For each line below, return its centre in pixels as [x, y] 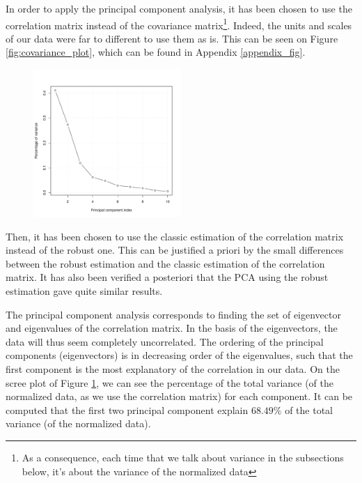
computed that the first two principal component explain [127, 409]
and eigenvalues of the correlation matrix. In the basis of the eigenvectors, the [172, 328]
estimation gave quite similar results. [84, 291]
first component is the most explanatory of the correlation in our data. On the [173, 368]
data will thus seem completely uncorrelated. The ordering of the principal [165, 341]
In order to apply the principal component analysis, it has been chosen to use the [179, 8]
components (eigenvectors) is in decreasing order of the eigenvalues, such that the [179, 355]
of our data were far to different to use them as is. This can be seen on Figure [172, 38]
